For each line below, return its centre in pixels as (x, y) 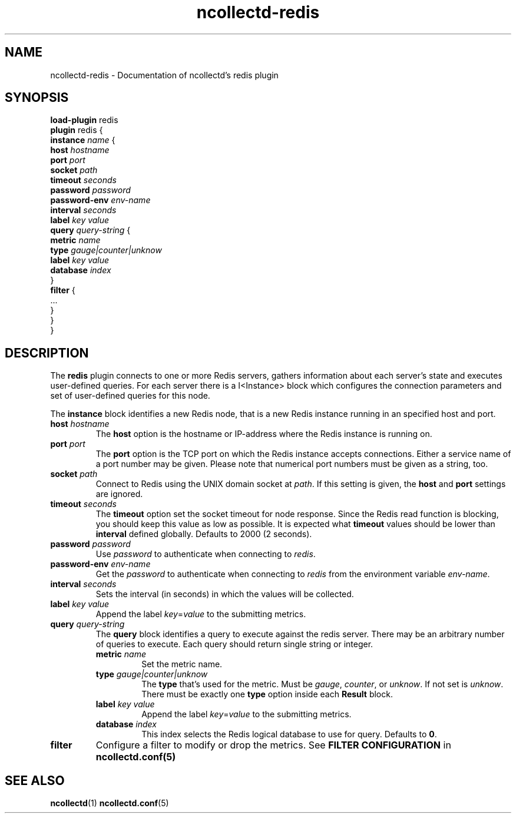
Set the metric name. (182, 664)
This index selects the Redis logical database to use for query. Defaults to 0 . (289, 734)
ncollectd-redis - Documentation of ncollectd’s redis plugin (164, 75)
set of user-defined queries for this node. (130, 396)
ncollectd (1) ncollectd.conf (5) (110, 803)
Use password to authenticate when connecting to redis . (206, 554)
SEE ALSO (35, 780)
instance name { (83, 140)
